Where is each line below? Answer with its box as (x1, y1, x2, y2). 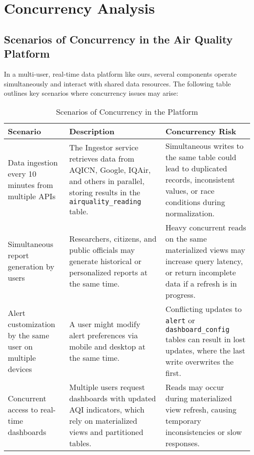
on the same (165, 232, 207, 244)
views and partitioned (69, 426, 144, 437)
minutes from (8, 179, 53, 191)
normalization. (165, 207, 215, 219)
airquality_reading (69, 198, 141, 206)
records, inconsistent (165, 173, 235, 185)
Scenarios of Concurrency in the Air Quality (4, 31, 233, 46)
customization (8, 318, 55, 330)
